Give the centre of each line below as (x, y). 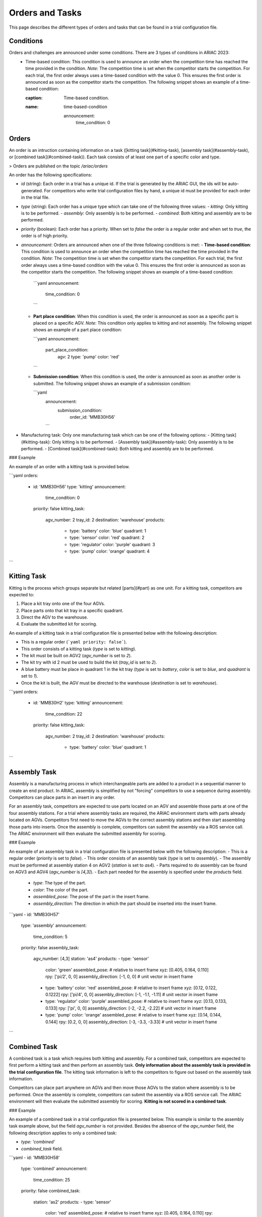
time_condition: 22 (64, 714)
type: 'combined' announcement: (54, 1169)
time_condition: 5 (50, 937)
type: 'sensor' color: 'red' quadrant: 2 (107, 537)
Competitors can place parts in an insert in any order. (62, 797)
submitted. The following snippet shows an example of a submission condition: (112, 383)
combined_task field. (42, 1148)
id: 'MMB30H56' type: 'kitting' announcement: (80, 486)
